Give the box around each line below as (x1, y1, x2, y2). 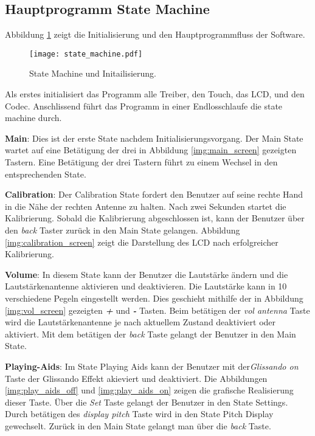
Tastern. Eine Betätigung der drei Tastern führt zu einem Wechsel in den (5, 156, 278, 168)
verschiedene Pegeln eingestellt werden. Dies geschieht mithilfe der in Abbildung (5, 291, 303, 304)
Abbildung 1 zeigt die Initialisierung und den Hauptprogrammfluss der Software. (5, 28, 305, 41)
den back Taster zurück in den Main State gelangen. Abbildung (5, 223, 240, 236)
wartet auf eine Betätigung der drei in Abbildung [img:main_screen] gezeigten (5, 144, 297, 156)
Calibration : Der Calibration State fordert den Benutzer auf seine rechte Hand (5, 188, 303, 201)
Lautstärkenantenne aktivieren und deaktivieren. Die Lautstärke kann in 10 (5, 280, 287, 292)
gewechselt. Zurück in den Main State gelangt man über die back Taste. (5, 419, 271, 432)
